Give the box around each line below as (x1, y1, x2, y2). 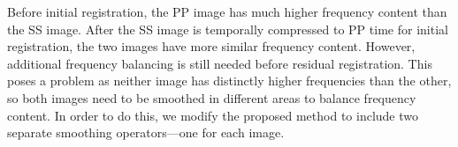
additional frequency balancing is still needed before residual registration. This (7, 54, 432, 72)
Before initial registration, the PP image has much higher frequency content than (7, 3, 447, 20)
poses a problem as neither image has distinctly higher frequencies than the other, (7, 71, 452, 90)
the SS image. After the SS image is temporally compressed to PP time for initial (7, 19, 448, 38)
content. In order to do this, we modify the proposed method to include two (7, 106, 418, 124)
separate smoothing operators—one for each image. (7, 123, 285, 142)
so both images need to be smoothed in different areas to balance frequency (7, 88, 416, 107)
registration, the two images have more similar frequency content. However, (7, 37, 416, 55)
